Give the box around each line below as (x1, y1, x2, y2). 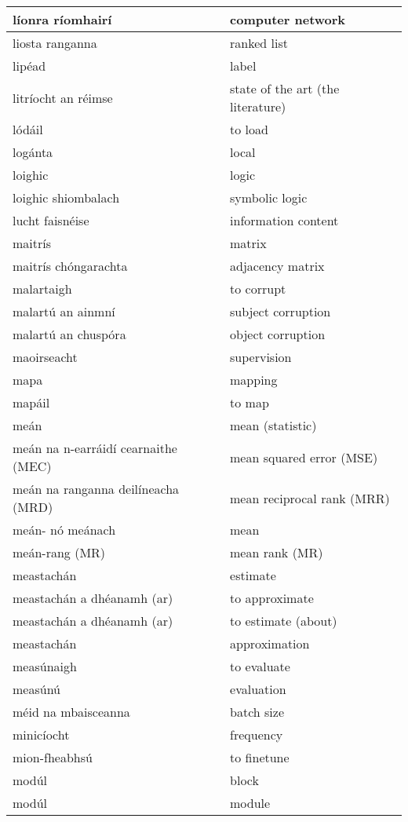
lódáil (13, 120, 43, 138)
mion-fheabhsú (13, 748, 93, 766)
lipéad (13, 57, 46, 75)
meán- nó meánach (13, 521, 116, 539)
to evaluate (230, 657, 290, 675)
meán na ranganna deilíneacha (13, 480, 180, 498)
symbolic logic (230, 188, 308, 206)
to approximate (230, 589, 314, 607)
